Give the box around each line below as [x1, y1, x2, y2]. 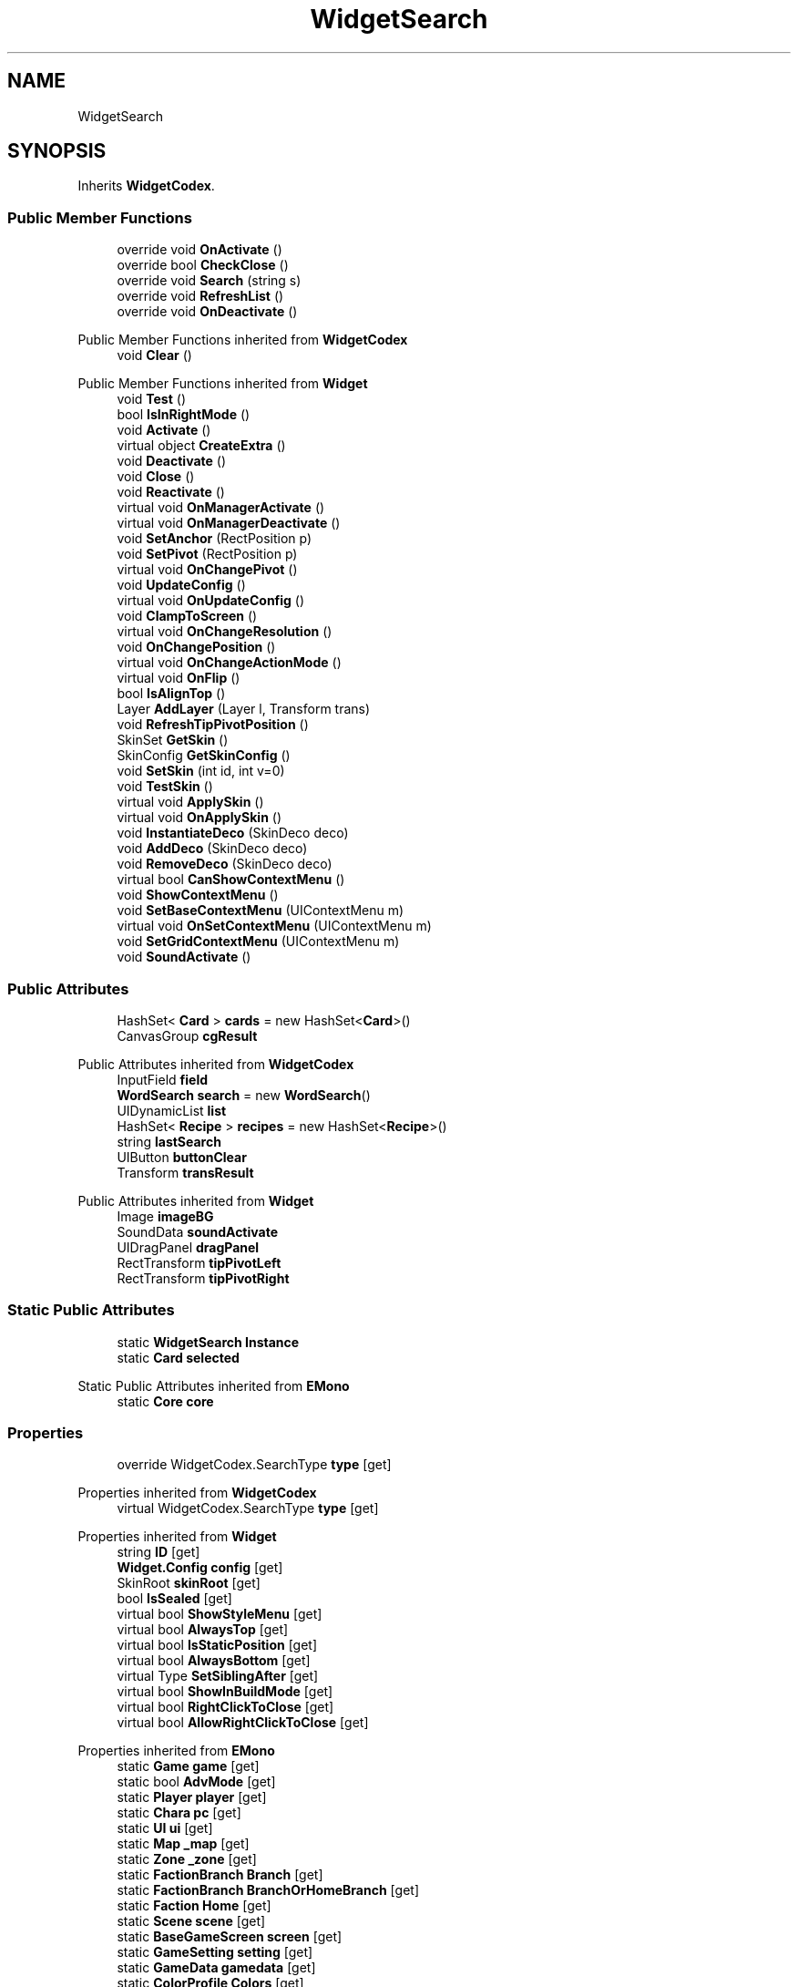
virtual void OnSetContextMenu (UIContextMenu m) [117, 918, 432, 934]
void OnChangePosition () [117, 639, 276, 655]
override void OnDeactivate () [117, 304, 298, 320]
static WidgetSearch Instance [117, 1333, 300, 1350]
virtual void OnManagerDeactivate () [117, 515, 341, 531]
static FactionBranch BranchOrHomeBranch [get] [117, 1882, 419, 1899]
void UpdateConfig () [117, 577, 246, 593]
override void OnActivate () [117, 242, 282, 258]
